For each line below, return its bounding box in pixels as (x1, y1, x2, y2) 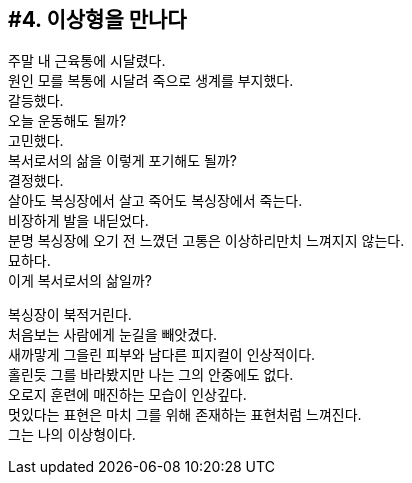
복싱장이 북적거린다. (8, 306, 132, 324)
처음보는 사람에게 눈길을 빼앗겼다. (8, 326, 218, 344)
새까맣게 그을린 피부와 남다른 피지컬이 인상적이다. (8, 346, 316, 364)
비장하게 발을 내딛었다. (8, 212, 149, 230)
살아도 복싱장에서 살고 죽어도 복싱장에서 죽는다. (8, 192, 303, 210)
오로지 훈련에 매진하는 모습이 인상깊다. (8, 386, 247, 404)
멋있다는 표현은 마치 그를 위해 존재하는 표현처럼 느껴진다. (8, 406, 362, 424)
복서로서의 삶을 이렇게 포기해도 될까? (8, 152, 237, 170)
